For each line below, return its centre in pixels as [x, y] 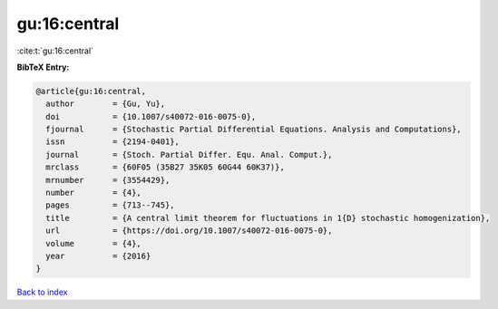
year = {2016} [98, 256]
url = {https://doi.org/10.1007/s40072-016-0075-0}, [189, 231]
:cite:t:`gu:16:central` [55, 51]
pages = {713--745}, [111, 205]
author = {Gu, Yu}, [106, 104]
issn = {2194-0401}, [113, 142]
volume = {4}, [94, 243]
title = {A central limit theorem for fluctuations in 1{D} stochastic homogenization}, [268, 218]
